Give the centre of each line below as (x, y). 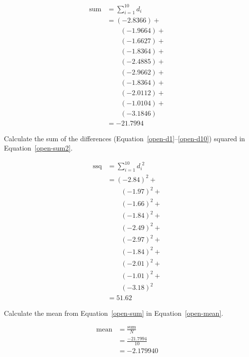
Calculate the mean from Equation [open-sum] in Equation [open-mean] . (114, 313)
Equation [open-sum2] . (38, 148)
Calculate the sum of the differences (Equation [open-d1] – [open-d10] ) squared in (124, 138)
